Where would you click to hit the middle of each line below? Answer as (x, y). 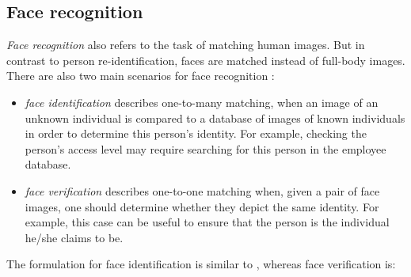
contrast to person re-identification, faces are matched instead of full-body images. (206, 60)
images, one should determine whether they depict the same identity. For (202, 206)
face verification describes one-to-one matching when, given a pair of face (202, 190)
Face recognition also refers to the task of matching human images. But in (186, 45)
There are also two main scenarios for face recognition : (141, 76)
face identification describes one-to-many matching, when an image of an (202, 102)
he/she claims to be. (74, 237)
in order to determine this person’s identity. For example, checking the (196, 133)
